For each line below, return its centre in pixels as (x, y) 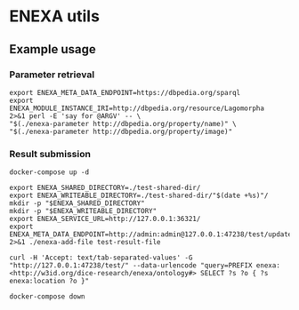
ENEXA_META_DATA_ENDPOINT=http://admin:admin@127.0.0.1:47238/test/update (151, 234)
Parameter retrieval (52, 75)
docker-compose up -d (49, 172)
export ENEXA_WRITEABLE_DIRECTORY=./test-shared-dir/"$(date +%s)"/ (139, 196)
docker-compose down (48, 297)
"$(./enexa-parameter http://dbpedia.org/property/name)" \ (123, 123)
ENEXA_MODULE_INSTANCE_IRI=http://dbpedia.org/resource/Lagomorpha (137, 108)
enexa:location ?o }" (49, 282)
